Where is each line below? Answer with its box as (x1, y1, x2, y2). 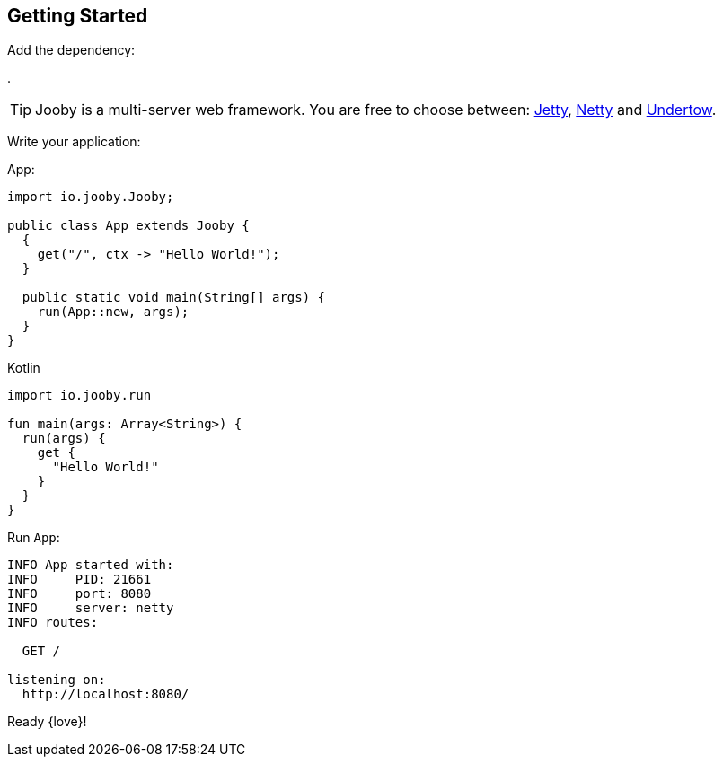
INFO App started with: (7, 558, 174, 573)
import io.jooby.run (7, 388, 152, 403)
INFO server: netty (7, 601, 174, 616)
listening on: (7, 672, 106, 688)
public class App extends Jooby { (7, 218, 250, 233)
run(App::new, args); (37, 304, 190, 320)
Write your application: (7, 134, 141, 150)
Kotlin (7, 360, 40, 376)
